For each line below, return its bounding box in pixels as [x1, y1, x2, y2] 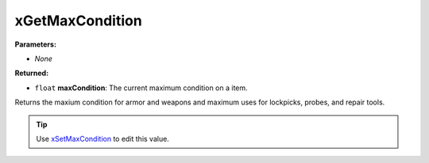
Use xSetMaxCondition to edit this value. [36, 134, 170, 143]
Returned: [14, 68, 49, 78]
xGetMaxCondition [14, 12, 142, 29]
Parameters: [14, 40, 57, 49]
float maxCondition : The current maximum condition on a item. [34, 83, 248, 93]
